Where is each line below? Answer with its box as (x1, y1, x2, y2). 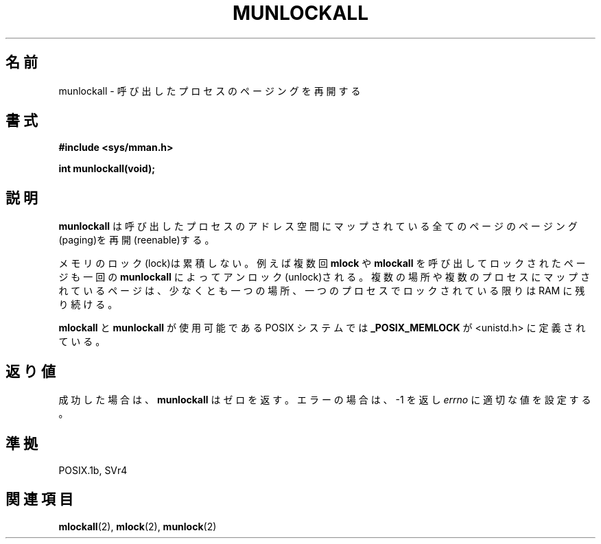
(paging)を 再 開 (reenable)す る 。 (58, 234, 215, 246)
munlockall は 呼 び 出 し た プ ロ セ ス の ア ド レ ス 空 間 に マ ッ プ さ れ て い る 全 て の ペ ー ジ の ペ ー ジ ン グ (58, 220, 578, 233)
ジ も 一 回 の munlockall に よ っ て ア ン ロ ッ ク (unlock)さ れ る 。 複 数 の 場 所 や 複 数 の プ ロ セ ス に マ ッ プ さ (58, 271, 591, 283)
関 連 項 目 (5, 490, 73, 508)
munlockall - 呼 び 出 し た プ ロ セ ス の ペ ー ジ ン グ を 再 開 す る (58, 84, 361, 97)
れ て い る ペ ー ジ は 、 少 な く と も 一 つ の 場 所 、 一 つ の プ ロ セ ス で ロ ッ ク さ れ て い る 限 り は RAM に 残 (58, 285, 585, 297)
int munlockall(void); (58, 163, 155, 175)
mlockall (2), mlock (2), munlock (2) (58, 520, 217, 532)
